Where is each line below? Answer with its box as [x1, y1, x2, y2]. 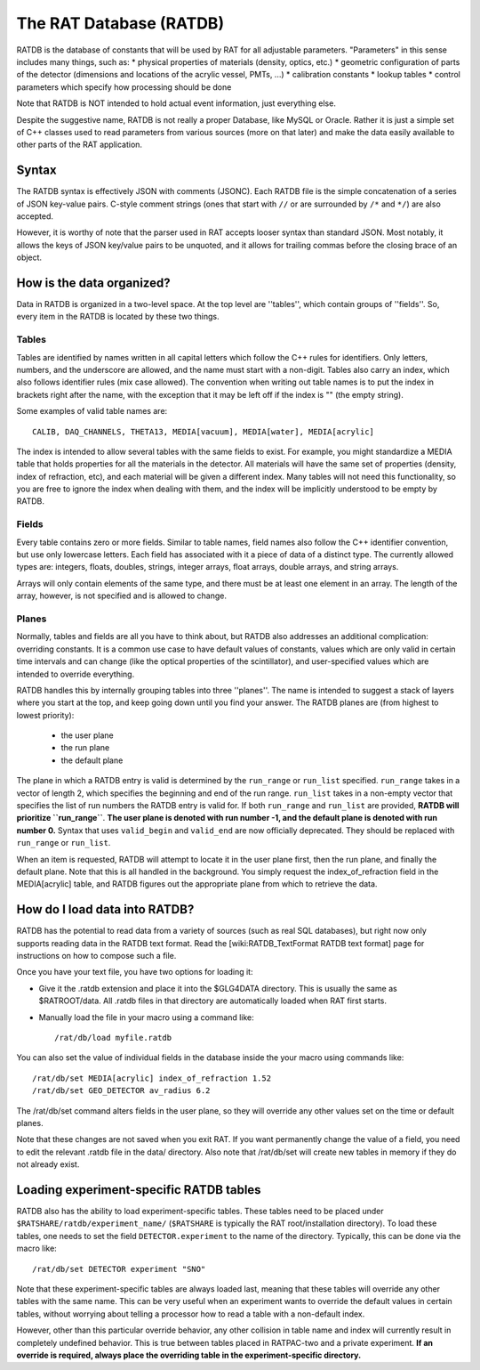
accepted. [16, 210, 53, 222]
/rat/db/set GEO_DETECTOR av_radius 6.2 [32, 1086, 211, 1096]
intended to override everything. [16, 669, 135, 679]
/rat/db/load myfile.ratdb [54, 1033, 172, 1042]
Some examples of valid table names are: [16, 406, 168, 417]
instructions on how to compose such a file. [16, 951, 177, 961]
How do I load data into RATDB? [16, 902, 195, 917]
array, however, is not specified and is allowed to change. [16, 590, 227, 601]
